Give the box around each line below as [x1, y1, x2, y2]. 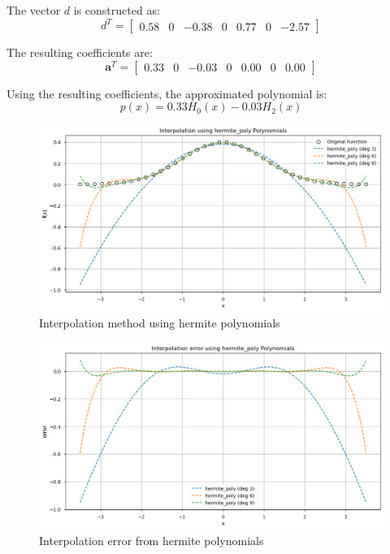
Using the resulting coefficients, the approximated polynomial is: [6, 84, 327, 102]
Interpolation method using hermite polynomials [39, 314, 280, 331]
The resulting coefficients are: [6, 44, 153, 61]
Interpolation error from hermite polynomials [39, 532, 264, 549]
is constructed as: [73, 2, 160, 18]
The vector [6, 2, 61, 18]
